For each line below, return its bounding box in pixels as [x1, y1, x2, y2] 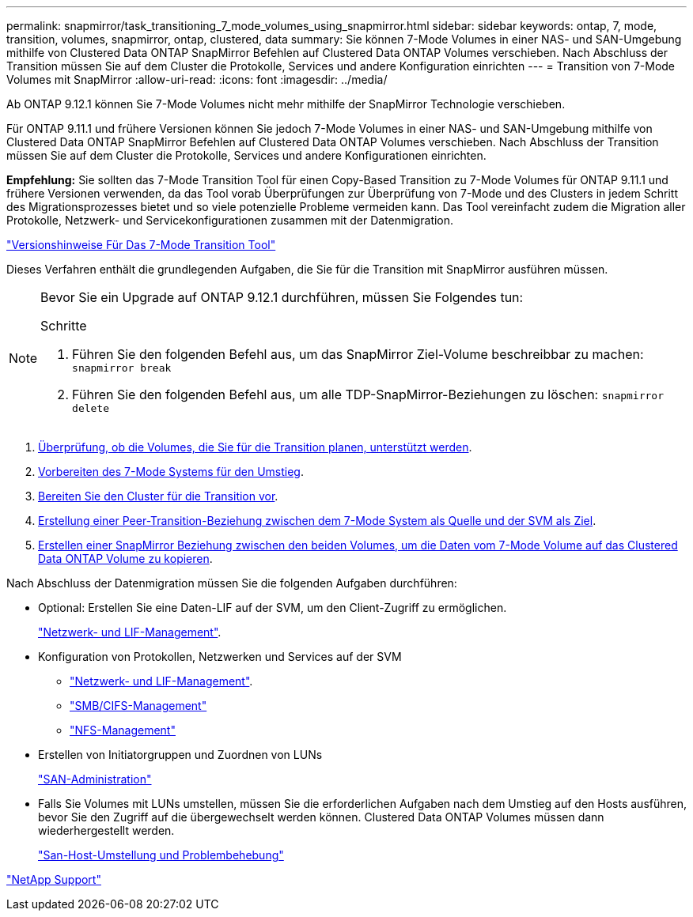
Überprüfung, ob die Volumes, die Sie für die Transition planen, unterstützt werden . [38, 440, 472, 454]
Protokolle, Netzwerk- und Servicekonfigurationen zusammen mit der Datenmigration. [6, 213, 454, 227]
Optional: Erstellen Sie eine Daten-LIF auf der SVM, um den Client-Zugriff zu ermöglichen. [38, 601, 507, 614]
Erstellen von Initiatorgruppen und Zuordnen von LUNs [38, 748, 323, 761]
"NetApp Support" [6, 873, 101, 886]
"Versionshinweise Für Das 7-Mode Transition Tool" [6, 238, 276, 251]
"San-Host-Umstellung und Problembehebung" [38, 848, 284, 862]
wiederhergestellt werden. [38, 824, 175, 837]
